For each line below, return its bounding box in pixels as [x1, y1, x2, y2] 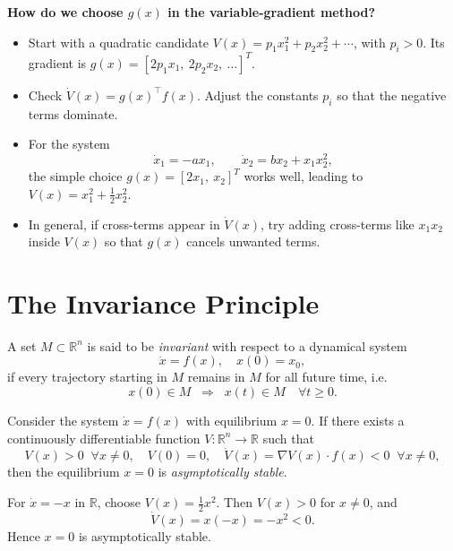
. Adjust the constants [197, 85, 319, 104]
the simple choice [28, 167, 123, 185]
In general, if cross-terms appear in [28, 214, 220, 233]
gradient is [28, 53, 87, 72]
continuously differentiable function [7, 428, 201, 447]
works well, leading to [244, 167, 363, 185]
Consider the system [7, 411, 119, 430]
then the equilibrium [7, 462, 120, 481]
